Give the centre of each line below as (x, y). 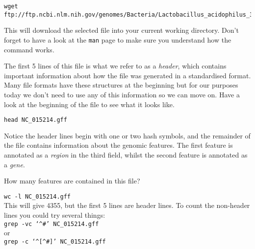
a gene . (14, 164)
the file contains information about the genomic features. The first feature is (118, 145)
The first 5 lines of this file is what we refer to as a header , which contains (115, 66)
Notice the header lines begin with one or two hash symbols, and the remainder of (127, 135)
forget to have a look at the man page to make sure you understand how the (118, 39)
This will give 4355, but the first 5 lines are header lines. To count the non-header (127, 205)
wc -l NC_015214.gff (38, 196)
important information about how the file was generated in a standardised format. (127, 75)
